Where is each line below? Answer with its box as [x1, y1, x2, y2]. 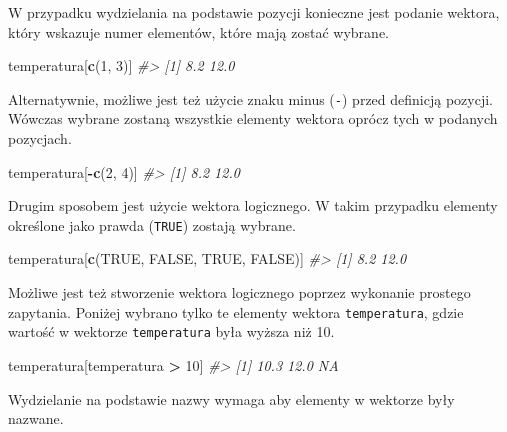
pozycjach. [8, 128, 72, 149]
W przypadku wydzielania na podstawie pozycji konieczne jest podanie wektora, [8, 2, 500, 22]
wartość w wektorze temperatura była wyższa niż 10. [8, 321, 335, 342]
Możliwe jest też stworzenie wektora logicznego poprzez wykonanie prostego [8, 282, 471, 303]
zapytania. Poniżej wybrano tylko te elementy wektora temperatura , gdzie [8, 301, 464, 322]
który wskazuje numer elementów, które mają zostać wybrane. [8, 21, 389, 42]
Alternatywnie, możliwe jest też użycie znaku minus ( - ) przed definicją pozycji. [8, 88, 493, 109]
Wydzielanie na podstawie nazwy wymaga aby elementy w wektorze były [8, 388, 455, 409]
